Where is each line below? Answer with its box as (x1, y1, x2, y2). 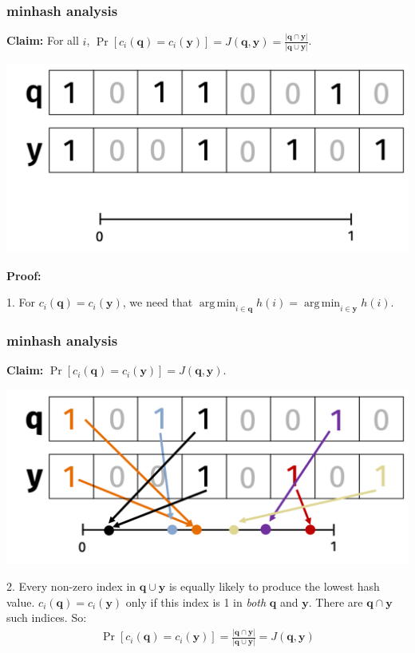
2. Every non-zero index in (6, 577, 136, 594)
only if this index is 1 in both (125, 593, 267, 610)
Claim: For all (6, 32, 79, 49)
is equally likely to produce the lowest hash (168, 577, 380, 594)
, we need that (122, 294, 193, 311)
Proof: (6, 267, 41, 283)
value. (6, 593, 35, 610)
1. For (6, 294, 36, 311)
